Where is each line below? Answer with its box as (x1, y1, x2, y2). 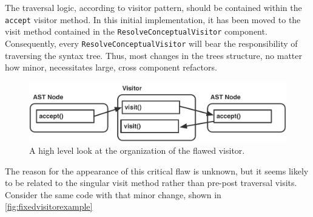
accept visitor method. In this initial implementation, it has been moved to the (5, 13, 301, 26)
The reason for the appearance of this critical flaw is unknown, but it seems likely (5, 164, 309, 177)
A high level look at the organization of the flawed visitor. (29, 143, 245, 156)
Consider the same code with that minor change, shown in (5, 188, 221, 201)
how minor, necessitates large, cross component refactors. (5, 61, 217, 74)
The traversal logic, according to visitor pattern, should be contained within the (5, 1, 302, 13)
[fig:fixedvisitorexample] (5, 200, 93, 213)
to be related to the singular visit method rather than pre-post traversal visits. (5, 176, 297, 189)
